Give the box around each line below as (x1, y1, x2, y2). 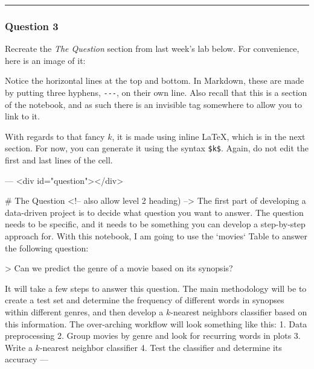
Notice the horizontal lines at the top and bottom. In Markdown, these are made (5, 74, 304, 87)
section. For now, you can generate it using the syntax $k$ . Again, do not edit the (5, 142, 309, 154)
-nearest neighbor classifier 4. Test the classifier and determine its (39, 341, 282, 353)
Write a (5, 341, 33, 353)
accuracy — (5, 353, 48, 365)
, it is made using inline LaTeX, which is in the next (112, 130, 306, 142)
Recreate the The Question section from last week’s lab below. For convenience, (5, 42, 300, 55)
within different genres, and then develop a (5, 306, 164, 318)
